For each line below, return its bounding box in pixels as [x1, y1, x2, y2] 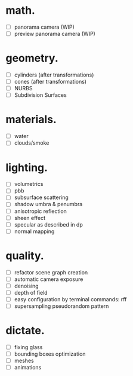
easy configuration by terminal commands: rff [14, 295, 127, 302]
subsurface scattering [14, 194, 69, 201]
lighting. [5, 161, 48, 174]
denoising [14, 282, 39, 289]
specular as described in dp [14, 221, 83, 228]
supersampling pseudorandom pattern [14, 302, 109, 310]
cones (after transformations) [14, 78, 87, 85]
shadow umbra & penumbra [14, 201, 83, 208]
